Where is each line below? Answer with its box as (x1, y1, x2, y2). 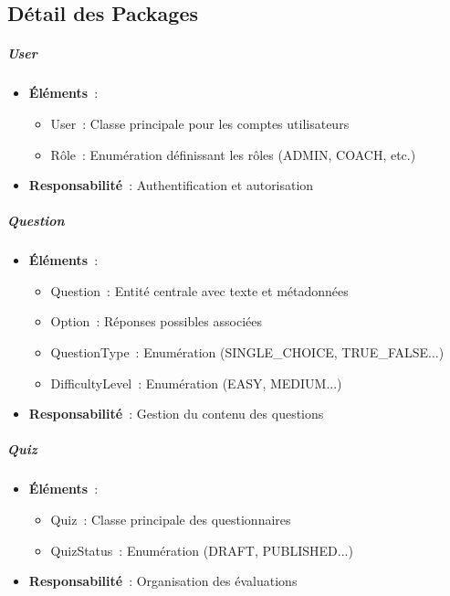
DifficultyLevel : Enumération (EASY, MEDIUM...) (50, 373, 342, 392)
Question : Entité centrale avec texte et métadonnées (50, 281, 349, 300)
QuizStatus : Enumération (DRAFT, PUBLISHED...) (50, 540, 353, 559)
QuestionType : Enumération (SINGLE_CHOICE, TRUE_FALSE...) (50, 343, 445, 362)
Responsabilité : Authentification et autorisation (28, 176, 314, 195)
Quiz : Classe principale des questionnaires (50, 510, 291, 528)
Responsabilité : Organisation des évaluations (28, 571, 298, 591)
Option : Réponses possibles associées (50, 312, 262, 331)
